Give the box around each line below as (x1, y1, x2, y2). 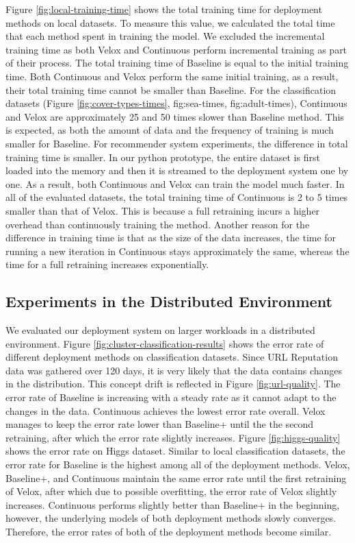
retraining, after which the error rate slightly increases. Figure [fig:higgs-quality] (5, 430, 341, 444)
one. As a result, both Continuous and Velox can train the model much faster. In (5, 176, 345, 191)
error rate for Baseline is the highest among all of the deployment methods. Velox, (5, 457, 350, 472)
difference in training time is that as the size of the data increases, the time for (5, 230, 337, 245)
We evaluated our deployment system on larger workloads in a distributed (5, 323, 315, 337)
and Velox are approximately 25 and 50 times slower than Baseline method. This (5, 109, 344, 123)
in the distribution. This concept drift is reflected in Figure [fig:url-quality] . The (5, 376, 341, 391)
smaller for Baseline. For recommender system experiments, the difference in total (5, 136, 348, 150)
